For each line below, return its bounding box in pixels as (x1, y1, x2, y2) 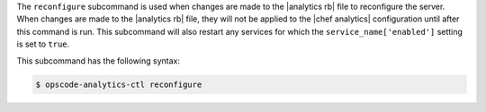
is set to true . (16, 39, 70, 49)
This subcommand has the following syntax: (16, 55, 180, 66)
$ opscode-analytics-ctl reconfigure (35, 79, 202, 90)
